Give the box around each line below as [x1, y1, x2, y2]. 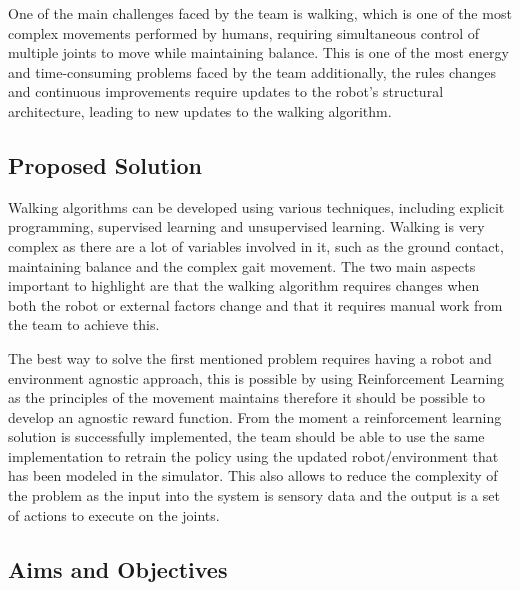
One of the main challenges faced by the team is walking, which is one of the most [8, 3, 512, 23]
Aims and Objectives [8, 553, 228, 584]
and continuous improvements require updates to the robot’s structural [8, 81, 444, 102]
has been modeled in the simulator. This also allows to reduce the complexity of [8, 465, 498, 486]
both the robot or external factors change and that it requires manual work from [8, 294, 503, 315]
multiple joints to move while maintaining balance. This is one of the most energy [8, 42, 509, 63]
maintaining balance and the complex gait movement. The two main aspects [8, 255, 476, 276]
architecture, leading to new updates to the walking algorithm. [8, 100, 392, 121]
